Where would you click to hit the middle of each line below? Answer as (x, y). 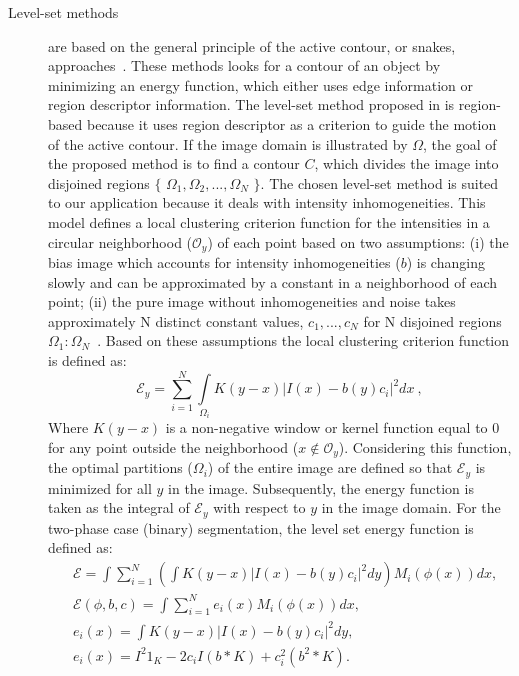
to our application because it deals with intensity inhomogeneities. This (267, 202)
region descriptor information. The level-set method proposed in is (251, 104)
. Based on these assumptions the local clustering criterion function (303, 340)
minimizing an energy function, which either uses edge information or (260, 84)
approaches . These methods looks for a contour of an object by (244, 65)
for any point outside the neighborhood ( (173, 446)
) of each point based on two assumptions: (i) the (358, 241)
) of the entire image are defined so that (330, 467)
